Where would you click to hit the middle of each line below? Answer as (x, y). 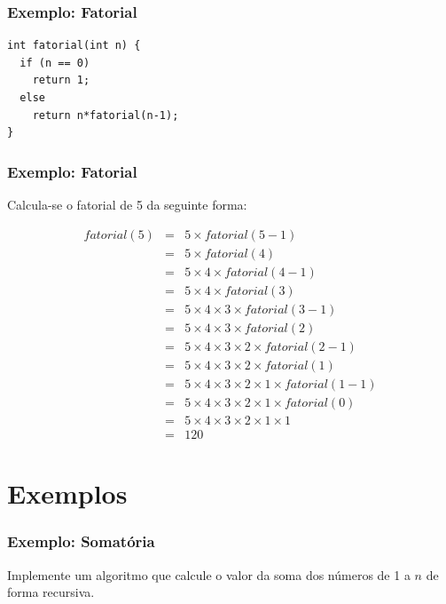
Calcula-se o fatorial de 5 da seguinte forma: (127, 204)
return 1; (61, 80)
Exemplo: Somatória (81, 541)
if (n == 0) (55, 63)
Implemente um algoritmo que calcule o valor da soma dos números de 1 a (209, 574)
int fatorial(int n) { (74, 46)
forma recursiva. (51, 592)
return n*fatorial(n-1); (106, 115)
